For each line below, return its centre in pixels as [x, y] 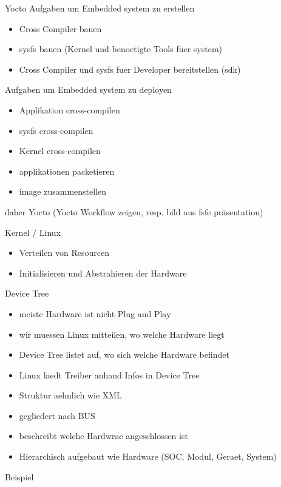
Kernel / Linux [33, 232]
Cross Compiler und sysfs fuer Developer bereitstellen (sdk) [130, 69]
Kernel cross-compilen [60, 151]
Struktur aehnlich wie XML [70, 395]
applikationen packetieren [67, 171]
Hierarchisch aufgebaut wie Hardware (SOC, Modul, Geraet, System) [148, 456]
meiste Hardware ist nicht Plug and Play [95, 313]
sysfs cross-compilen [56, 130]
